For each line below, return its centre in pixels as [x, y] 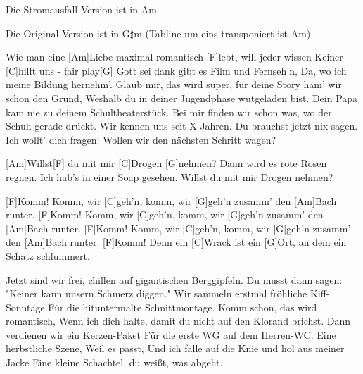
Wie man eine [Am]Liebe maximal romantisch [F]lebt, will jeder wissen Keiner [174, 57]
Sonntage [25, 307]
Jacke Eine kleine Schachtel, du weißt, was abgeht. [114, 362]
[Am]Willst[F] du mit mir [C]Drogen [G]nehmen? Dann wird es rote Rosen [166, 163]
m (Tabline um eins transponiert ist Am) [222, 33]
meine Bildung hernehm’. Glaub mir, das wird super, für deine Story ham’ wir [174, 84]
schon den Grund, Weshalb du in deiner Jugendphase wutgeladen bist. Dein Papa [182, 98]
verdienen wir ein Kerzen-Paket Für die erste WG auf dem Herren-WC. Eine [171, 334]
